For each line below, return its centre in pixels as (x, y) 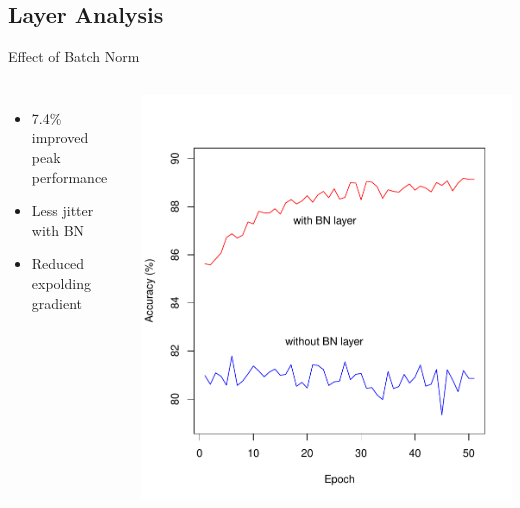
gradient (57, 302)
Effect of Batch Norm (74, 56)
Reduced (58, 263)
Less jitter (62, 210)
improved (60, 137)
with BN (58, 229)
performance (69, 176)
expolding (61, 282)
